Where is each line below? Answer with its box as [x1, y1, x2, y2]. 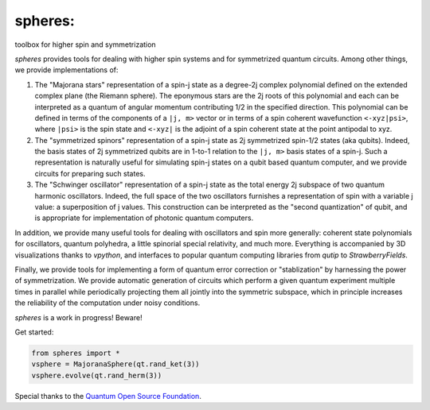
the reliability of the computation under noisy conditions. [14, 298, 201, 307]
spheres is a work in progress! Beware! [14, 312, 143, 322]
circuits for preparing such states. [34, 168, 146, 178]
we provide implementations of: [14, 65, 119, 75]
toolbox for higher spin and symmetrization [14, 40, 156, 49]
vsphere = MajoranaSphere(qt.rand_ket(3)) [31, 360, 200, 369]
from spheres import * [31, 348, 120, 358]
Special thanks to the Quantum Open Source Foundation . [14, 391, 202, 400]
